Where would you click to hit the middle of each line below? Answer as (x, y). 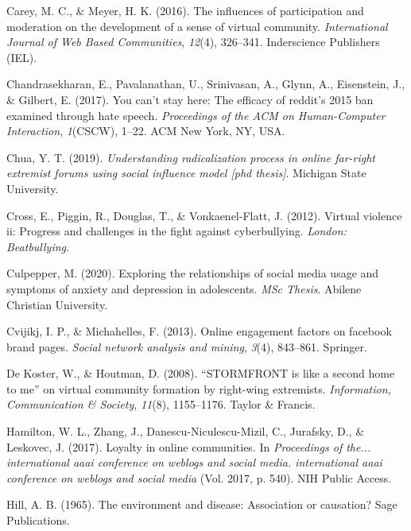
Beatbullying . (38, 246)
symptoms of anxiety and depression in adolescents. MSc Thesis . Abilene (184, 288)
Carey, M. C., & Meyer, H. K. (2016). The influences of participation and (185, 10)
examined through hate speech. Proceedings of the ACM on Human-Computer (196, 115)
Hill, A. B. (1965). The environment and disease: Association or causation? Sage (202, 504)
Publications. (38, 520)
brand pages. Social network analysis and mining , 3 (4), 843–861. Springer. (187, 346)
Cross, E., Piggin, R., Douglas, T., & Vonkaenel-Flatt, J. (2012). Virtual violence (204, 215)
